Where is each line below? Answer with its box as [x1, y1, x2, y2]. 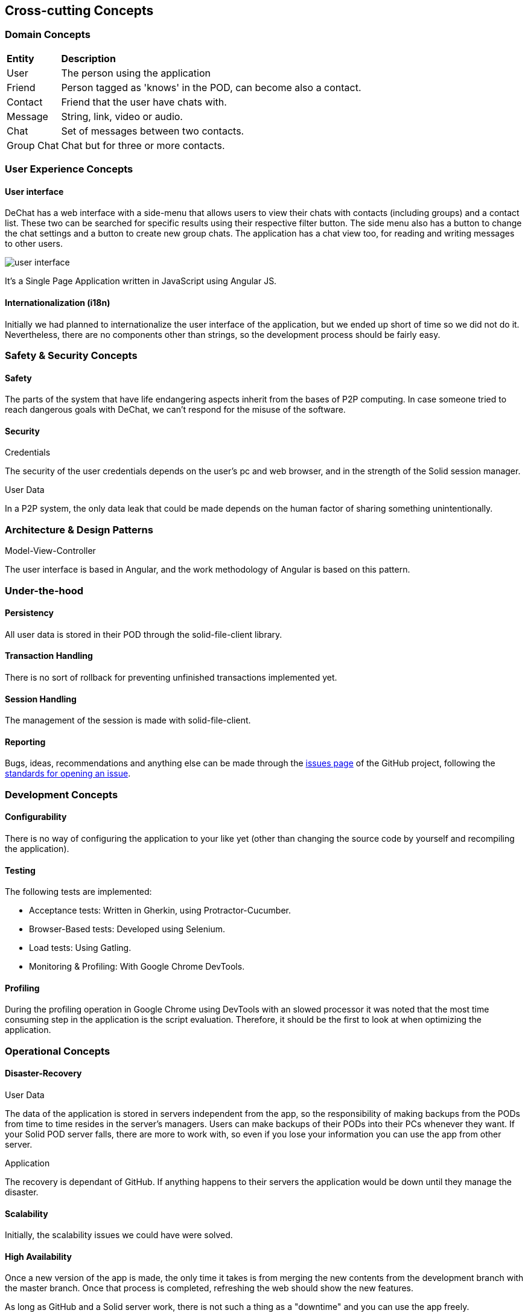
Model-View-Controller [5, 545, 96, 556]
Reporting [5, 736, 46, 747]
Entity [7, 52, 34, 65]
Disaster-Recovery [5, 1068, 82, 1079]
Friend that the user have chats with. [61, 95, 227, 108]
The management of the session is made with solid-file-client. [5, 715, 251, 726]
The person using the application [61, 66, 211, 79]
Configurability [5, 812, 67, 822]
